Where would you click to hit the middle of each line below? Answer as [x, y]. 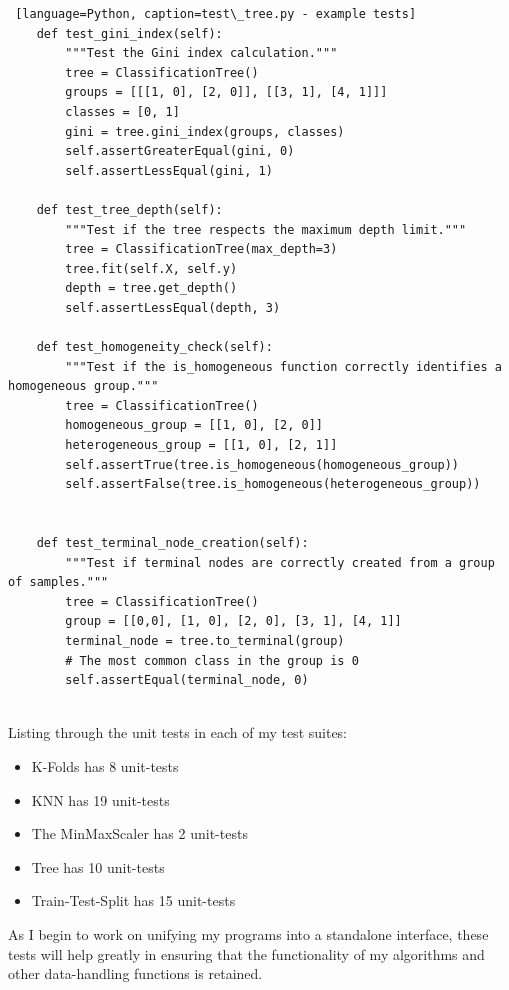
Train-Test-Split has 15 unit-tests [133, 900]
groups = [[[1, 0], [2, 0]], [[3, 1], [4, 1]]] [226, 92]
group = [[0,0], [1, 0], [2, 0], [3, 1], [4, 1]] [233, 621]
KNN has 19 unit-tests [100, 799]
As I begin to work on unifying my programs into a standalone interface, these [248, 933]
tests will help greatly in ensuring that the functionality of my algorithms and [246, 953]
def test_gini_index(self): [129, 33]
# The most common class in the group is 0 [212, 660]
